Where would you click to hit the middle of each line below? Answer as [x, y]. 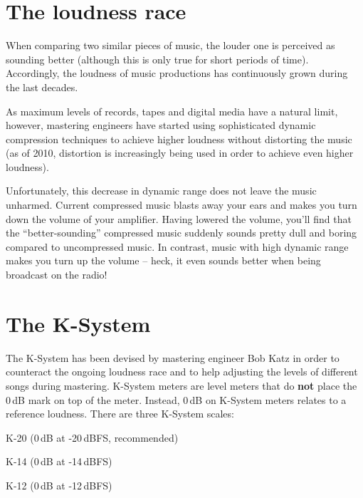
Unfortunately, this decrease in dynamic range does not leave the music [161, 191]
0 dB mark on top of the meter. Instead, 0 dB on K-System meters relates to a [176, 399]
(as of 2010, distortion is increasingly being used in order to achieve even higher [180, 153]
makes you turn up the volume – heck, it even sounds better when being [163, 260]
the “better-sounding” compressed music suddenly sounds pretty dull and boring [181, 233]
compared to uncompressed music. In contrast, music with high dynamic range [177, 246]
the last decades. [42, 87]
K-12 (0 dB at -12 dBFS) [59, 485]
